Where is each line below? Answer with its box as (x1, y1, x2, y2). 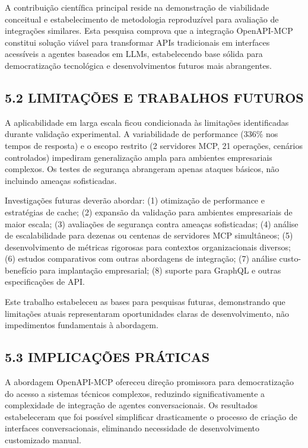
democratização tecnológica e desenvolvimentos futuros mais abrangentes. (5, 59, 272, 71)
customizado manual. (5, 434, 81, 446)
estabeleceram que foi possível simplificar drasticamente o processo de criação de (5, 410, 297, 422)
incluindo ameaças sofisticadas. (5, 174, 117, 186)
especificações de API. (5, 275, 85, 288)
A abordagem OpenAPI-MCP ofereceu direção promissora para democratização (5, 376, 294, 388)
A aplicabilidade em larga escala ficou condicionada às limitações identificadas (5, 116, 289, 128)
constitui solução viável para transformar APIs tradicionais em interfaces (5, 36, 270, 48)
